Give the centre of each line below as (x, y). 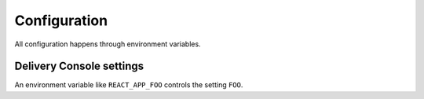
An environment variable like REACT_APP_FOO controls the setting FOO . (129, 85)
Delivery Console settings (79, 66)
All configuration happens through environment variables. (108, 44)
